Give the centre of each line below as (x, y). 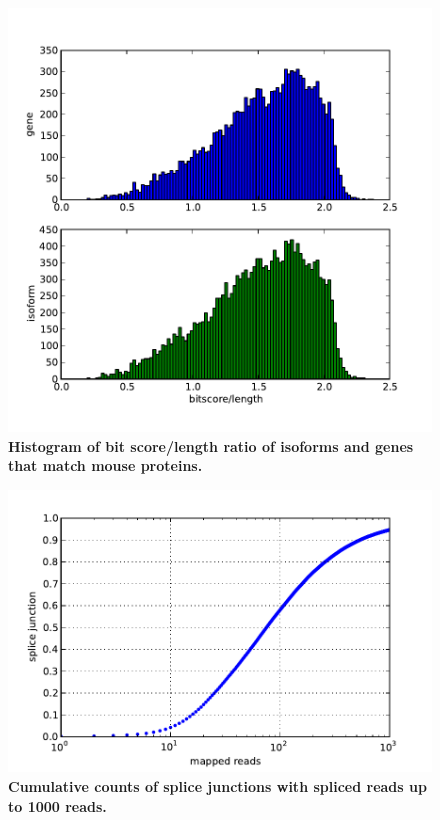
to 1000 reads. (57, 805)
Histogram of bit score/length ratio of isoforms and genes (211, 445)
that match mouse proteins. (105, 465)
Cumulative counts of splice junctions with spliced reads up (217, 786)
